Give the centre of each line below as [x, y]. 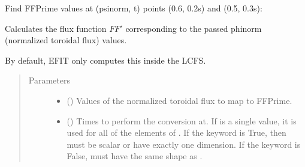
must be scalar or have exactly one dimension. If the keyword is [184, 144]
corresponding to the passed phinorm [194, 28]
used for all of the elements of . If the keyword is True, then [176, 132]
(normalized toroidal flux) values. [66, 40]
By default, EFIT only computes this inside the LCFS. [105, 60]
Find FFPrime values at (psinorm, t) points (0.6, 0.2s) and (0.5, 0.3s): [134, 8]
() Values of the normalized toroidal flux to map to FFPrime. [179, 100]
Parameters [49, 80]
